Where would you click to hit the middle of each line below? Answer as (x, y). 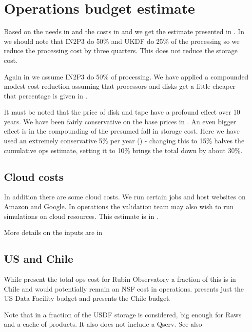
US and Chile (39, 259)
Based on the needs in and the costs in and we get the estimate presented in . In (124, 31)
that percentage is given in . (46, 95)
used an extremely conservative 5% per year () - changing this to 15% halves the (124, 141)
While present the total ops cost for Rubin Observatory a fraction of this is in (120, 279)
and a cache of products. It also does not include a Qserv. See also (103, 324)
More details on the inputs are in (53, 232)
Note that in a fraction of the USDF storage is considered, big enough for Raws (123, 314)
